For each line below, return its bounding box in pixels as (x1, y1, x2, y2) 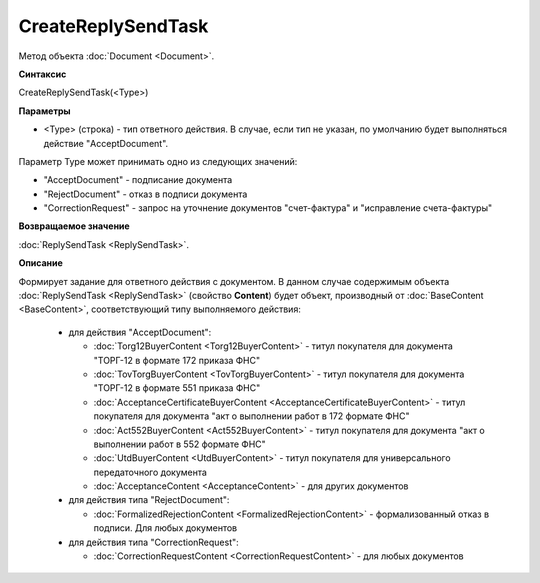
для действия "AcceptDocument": (68, 326, 212, 338)
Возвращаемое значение (18, 220, 130, 232)
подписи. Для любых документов (93, 522, 238, 534)
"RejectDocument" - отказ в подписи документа (43, 188, 248, 200)
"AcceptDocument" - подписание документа (43, 174, 233, 186)
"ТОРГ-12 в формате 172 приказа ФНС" (93, 354, 261, 366)
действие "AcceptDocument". (43, 137, 169, 149)
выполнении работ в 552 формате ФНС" (93, 438, 267, 450)
